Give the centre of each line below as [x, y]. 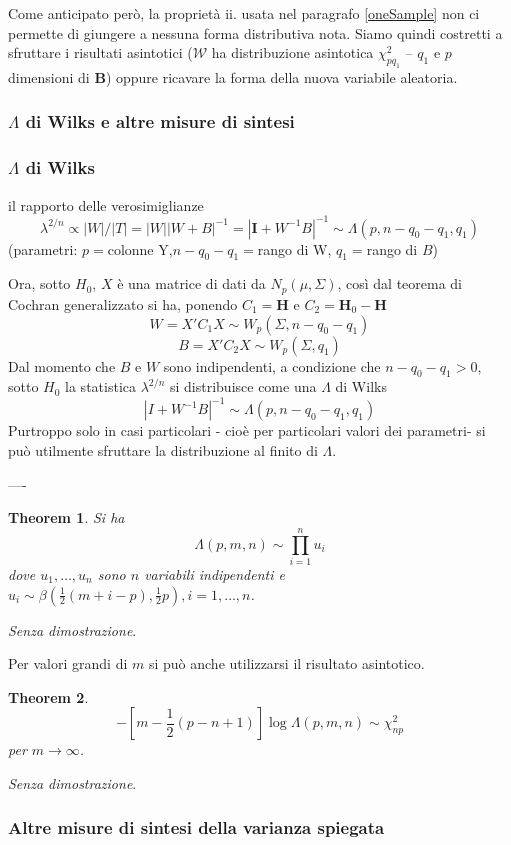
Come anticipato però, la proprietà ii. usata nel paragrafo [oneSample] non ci [244, 13]
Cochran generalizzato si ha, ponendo [123, 303]
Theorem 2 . [48, 696]
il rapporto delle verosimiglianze [106, 204]
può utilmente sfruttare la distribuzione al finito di [163, 450]
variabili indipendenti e [214, 573]
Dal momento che [62, 365]
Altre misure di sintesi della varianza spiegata [196, 827]
